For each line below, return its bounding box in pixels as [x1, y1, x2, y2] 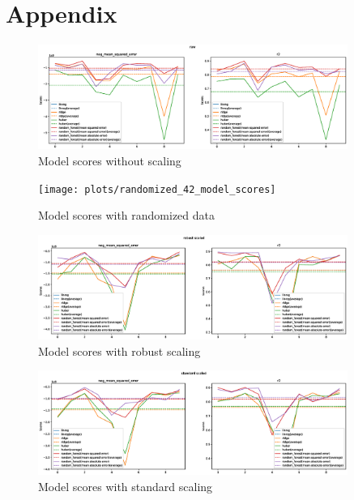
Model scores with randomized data [38, 207, 215, 224]
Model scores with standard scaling [38, 477, 213, 494]
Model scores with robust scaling [38, 342, 201, 359]
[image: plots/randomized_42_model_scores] [38, 183, 276, 195]
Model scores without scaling [38, 152, 181, 169]
